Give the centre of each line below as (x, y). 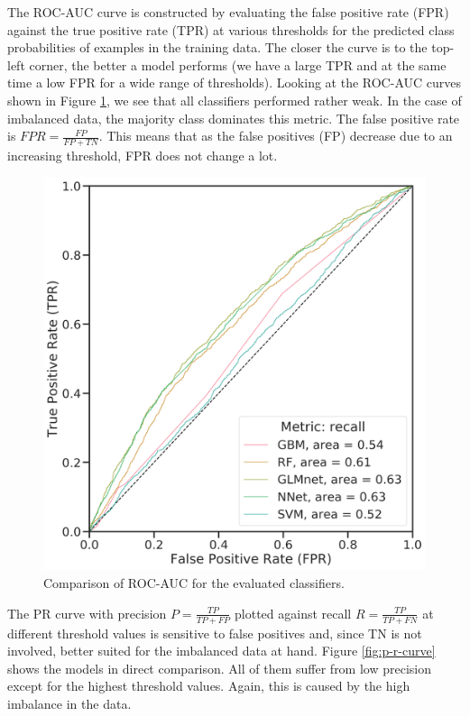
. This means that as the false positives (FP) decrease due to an (276, 136)
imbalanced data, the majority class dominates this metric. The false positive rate (234, 118)
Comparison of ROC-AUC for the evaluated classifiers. (194, 583)
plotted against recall (293, 613)
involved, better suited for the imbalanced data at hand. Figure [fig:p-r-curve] (221, 651)
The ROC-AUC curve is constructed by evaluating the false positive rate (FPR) (228, 12)
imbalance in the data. (69, 703)
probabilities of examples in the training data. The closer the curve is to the (217, 47)
